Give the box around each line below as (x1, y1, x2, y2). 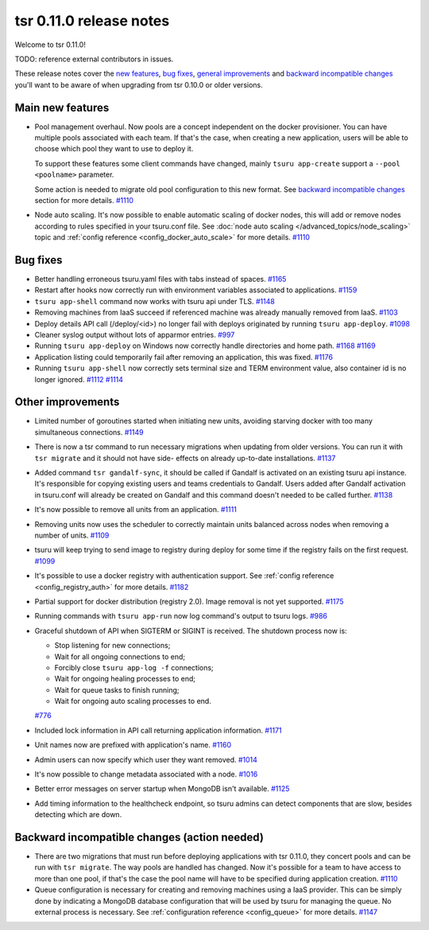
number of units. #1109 (34, 530, 110, 540)
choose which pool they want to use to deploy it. (34, 144, 194, 154)
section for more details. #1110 (34, 195, 134, 205)
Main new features (14, 100, 110, 115)
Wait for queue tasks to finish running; (54, 685, 180, 694)
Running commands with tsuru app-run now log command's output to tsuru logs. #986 (34, 612, 328, 621)
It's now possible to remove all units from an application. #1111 (34, 505, 238, 514)
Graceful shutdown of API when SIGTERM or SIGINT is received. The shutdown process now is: (34, 626, 347, 635)
